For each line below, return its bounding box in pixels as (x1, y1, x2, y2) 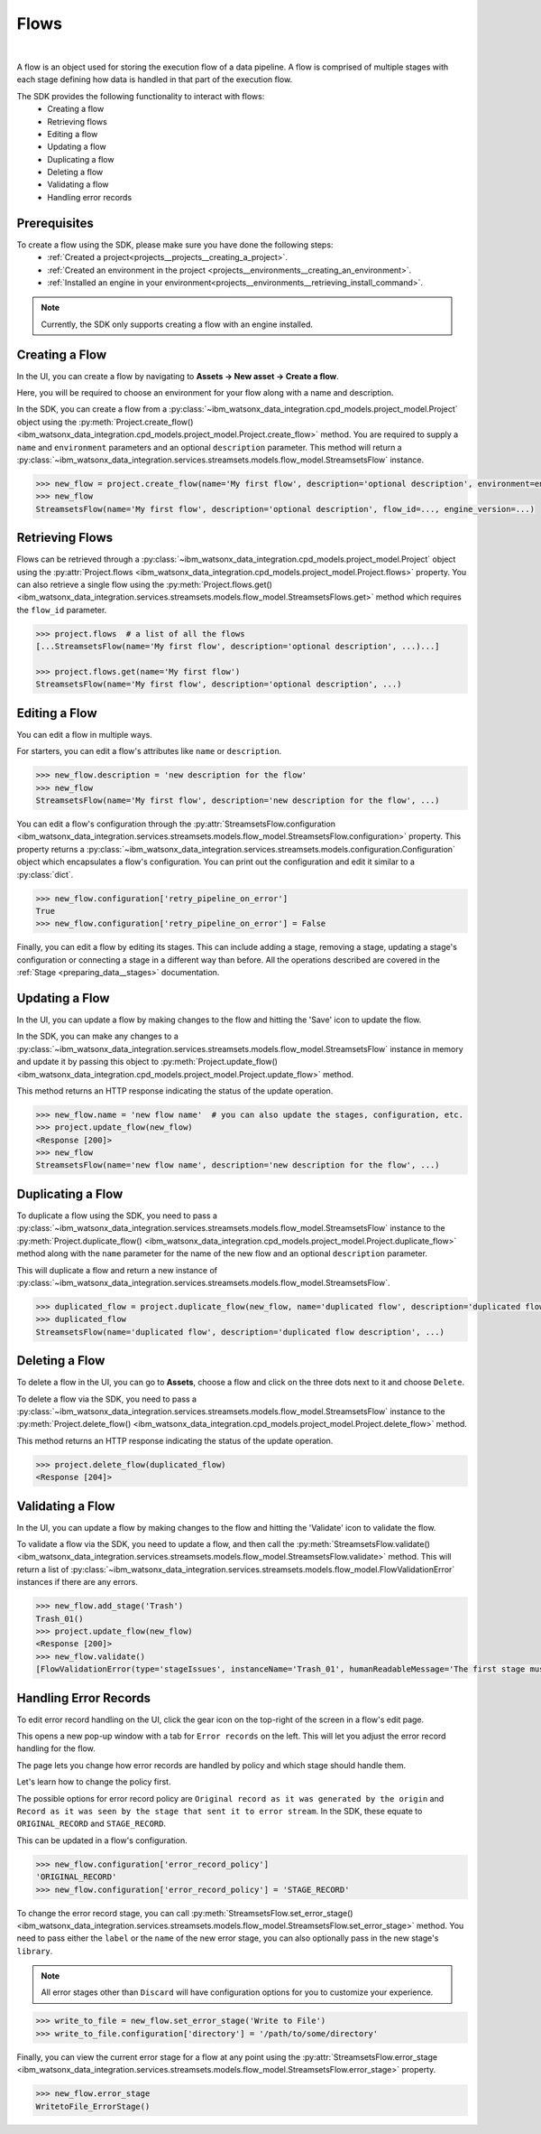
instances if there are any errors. (16, 1577, 139, 1588)
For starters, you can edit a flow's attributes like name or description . (16, 746, 282, 757)
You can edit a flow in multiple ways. (16, 729, 152, 740)
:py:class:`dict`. (16, 869, 74, 880)
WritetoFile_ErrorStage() (35, 2101, 151, 2111)
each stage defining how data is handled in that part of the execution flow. (16, 74, 293, 85)
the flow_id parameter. (16, 604, 107, 615)
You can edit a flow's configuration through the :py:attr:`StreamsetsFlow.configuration (16, 818, 336, 829)
